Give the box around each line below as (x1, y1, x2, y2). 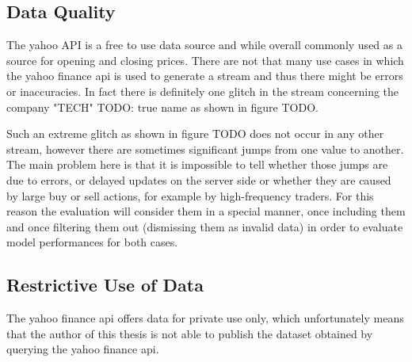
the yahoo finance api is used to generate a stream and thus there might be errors (6, 67, 403, 84)
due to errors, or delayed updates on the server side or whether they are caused (6, 171, 391, 188)
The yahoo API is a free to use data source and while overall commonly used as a (6, 36, 402, 53)
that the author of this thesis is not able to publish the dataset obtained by (6, 325, 373, 341)
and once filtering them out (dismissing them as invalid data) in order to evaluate (6, 218, 403, 234)
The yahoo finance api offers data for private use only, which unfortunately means (6, 310, 404, 326)
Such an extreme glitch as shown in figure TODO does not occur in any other (6, 125, 384, 142)
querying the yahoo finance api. (6, 341, 159, 357)
